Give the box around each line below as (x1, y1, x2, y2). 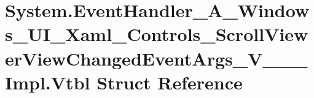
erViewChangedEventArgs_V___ (5, 45, 308, 70)
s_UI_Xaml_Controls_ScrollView (5, 21, 308, 47)
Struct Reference (96, 69, 243, 94)
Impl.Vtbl (5, 69, 90, 94)
